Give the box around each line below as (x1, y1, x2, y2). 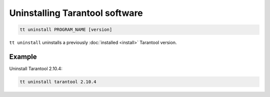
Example (9, 52, 37, 61)
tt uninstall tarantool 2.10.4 (19, 79, 97, 85)
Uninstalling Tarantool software (9, 7, 143, 18)
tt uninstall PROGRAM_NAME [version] (19, 27, 112, 32)
